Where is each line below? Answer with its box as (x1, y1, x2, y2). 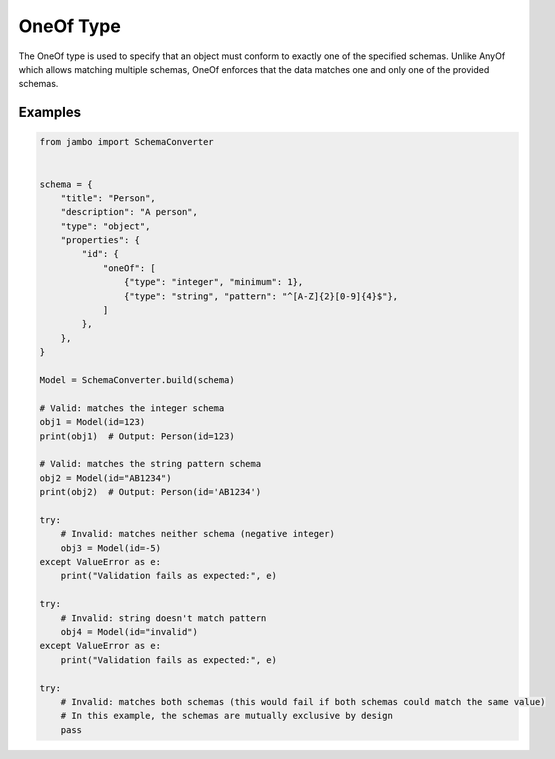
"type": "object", (60, 220, 151, 232)
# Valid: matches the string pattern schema (39, 458, 262, 470)
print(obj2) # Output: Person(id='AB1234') (39, 486, 262, 498)
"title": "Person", (60, 192, 157, 204)
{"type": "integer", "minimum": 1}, (123, 276, 304, 288)
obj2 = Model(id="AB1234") (39, 472, 172, 484)
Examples (18, 104, 82, 121)
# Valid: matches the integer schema (39, 402, 225, 414)
